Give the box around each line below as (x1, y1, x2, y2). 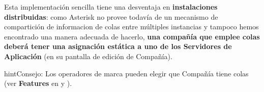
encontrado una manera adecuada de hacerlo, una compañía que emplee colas (4, 31, 260, 41)
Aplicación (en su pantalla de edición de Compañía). (4, 51, 172, 61)
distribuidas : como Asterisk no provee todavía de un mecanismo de (4, 11, 218, 22)
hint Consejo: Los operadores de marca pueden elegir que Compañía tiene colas (4, 68, 249, 78)
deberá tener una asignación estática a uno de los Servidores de (4, 41, 232, 52)
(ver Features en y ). (4, 78, 72, 88)
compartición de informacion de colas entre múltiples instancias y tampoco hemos (4, 21, 259, 32)
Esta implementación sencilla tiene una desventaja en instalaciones (4, 2, 218, 12)
